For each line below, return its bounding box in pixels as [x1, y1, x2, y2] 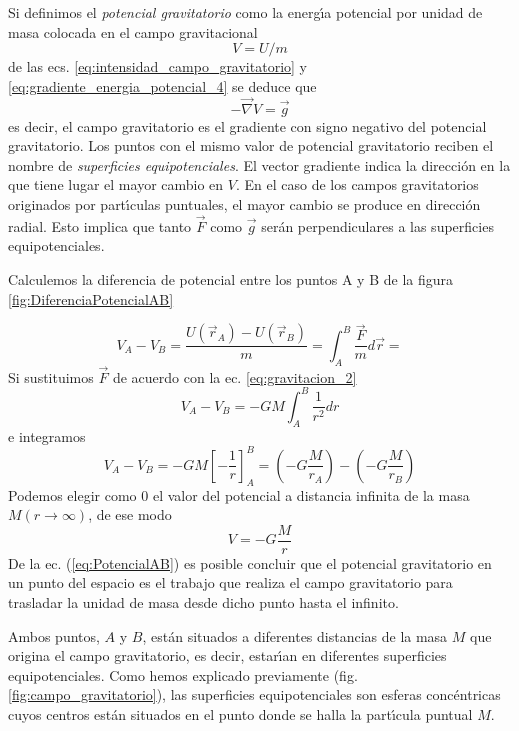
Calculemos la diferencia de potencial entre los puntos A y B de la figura [8, 268, 454, 289]
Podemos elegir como [8, 484, 137, 505]
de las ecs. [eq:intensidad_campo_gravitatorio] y [8, 56, 307, 77]
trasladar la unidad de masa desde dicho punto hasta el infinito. [8, 592, 399, 613]
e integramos [8, 425, 86, 446]
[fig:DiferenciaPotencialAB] [8, 288, 174, 309]
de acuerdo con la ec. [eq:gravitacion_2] [112, 366, 357, 387]
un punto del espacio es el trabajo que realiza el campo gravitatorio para [8, 572, 453, 593]
